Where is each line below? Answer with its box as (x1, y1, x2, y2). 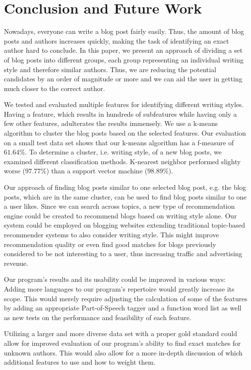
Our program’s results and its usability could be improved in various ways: (4, 274, 226, 284)
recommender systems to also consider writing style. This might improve (4, 230, 219, 239)
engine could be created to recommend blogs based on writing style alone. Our (4, 210, 237, 220)
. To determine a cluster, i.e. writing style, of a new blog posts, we (25, 147, 222, 157)
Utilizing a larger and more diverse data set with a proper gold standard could (4, 328, 237, 339)
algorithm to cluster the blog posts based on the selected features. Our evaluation (4, 128, 246, 138)
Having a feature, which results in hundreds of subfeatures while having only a (4, 108, 237, 119)
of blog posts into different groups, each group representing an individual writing (4, 54, 244, 64)
